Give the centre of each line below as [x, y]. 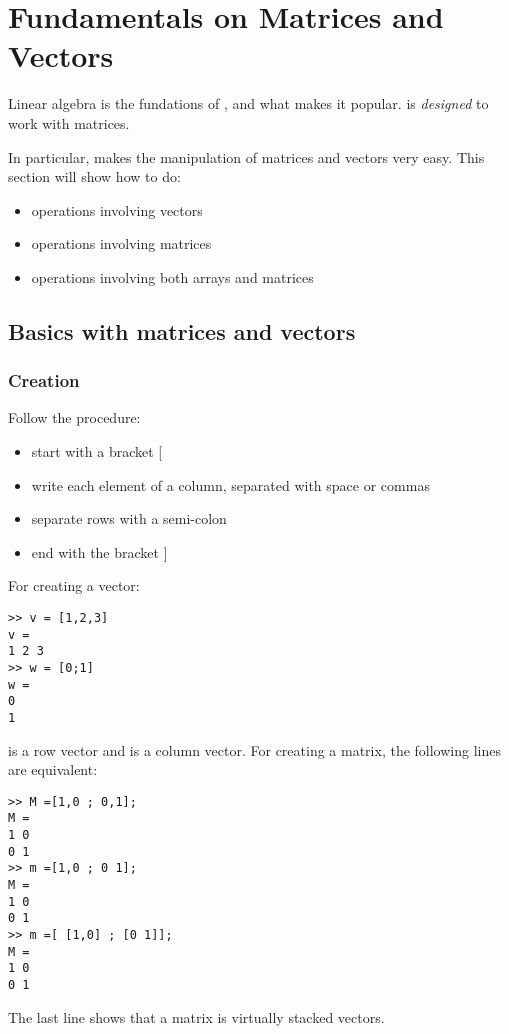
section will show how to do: [94, 176]
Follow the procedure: [74, 417]
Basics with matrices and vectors [182, 330]
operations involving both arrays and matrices [172, 276]
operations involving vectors [117, 209]
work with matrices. [69, 122]
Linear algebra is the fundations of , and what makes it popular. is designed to [248, 103]
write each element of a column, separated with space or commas [230, 484]
